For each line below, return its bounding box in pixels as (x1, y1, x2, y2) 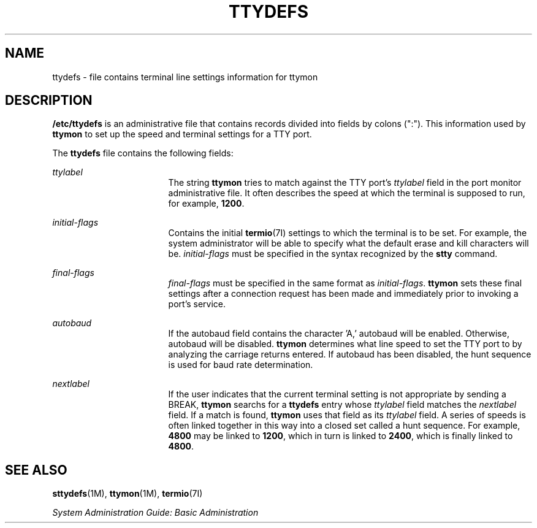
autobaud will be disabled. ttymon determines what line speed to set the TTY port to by (168, 339, 522, 350)
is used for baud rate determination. (168, 359, 313, 370)
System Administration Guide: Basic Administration (52, 507, 259, 518)
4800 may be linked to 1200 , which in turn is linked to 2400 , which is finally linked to (168, 430, 513, 442)
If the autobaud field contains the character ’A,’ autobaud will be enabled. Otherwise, (168, 328, 509, 339)
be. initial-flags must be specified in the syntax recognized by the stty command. (168, 248, 498, 259)
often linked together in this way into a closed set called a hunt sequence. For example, (168, 420, 520, 431)
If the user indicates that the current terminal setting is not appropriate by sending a (168, 389, 506, 400)
